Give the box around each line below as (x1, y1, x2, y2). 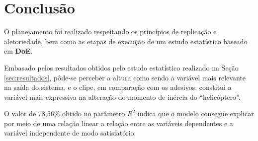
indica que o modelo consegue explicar (137, 108, 254, 119)
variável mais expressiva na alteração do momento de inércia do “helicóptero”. (4, 91, 241, 102)
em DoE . (4, 46, 33, 56)
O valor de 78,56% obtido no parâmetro (4, 108, 125, 119)
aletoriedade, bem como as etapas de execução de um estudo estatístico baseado (4, 36, 248, 46)
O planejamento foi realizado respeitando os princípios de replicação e (4, 26, 217, 37)
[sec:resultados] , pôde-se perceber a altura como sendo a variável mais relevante (4, 72, 246, 82)
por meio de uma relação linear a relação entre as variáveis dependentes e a (4, 118, 233, 128)
